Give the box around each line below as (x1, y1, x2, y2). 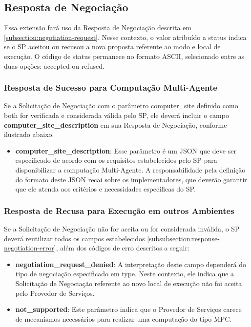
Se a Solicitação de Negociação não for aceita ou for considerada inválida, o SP (4, 223, 240, 233)
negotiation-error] (4, 243, 56, 253)
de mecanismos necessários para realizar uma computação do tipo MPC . (15, 313, 232, 324)
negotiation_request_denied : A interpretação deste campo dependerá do (15, 259, 246, 269)
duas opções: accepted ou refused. (4, 60, 105, 71)
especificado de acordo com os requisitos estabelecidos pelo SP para (15, 155, 217, 165)
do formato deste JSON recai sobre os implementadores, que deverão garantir (15, 174, 247, 184)
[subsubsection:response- (147, 233, 220, 243)
